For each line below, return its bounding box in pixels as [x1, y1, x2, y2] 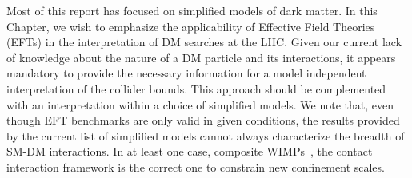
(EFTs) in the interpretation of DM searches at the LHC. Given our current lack [6, 34, 402, 50]
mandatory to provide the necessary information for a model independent [6, 65, 366, 81]
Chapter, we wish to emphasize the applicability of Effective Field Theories [6, 18, 375, 34]
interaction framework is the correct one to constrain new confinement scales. [6, 158, 385, 175]
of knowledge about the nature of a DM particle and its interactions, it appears [6, 49, 396, 65]
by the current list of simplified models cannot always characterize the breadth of [6, 127, 405, 144]
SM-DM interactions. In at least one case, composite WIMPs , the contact [6, 143, 373, 160]
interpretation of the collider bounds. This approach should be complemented [6, 80, 386, 97]
